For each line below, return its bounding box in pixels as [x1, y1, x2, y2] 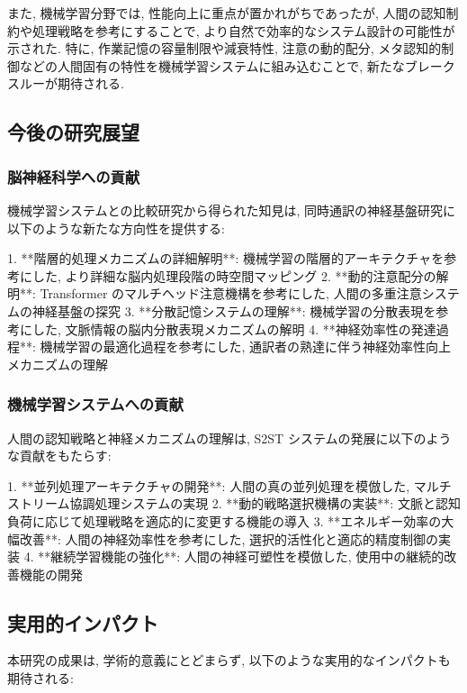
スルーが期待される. [7, 74, 124, 93]
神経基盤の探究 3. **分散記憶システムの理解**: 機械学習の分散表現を [31, 301, 436, 320]
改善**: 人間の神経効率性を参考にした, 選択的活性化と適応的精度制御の [19, 529, 439, 548]
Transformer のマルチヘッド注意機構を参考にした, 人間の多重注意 [40, 284, 422, 303]
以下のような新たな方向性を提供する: [7, 218, 225, 237]
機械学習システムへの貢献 [7, 393, 184, 415]
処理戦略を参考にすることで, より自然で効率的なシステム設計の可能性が [31, 21, 455, 40]
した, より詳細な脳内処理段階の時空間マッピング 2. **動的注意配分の [31, 266, 436, 285]
